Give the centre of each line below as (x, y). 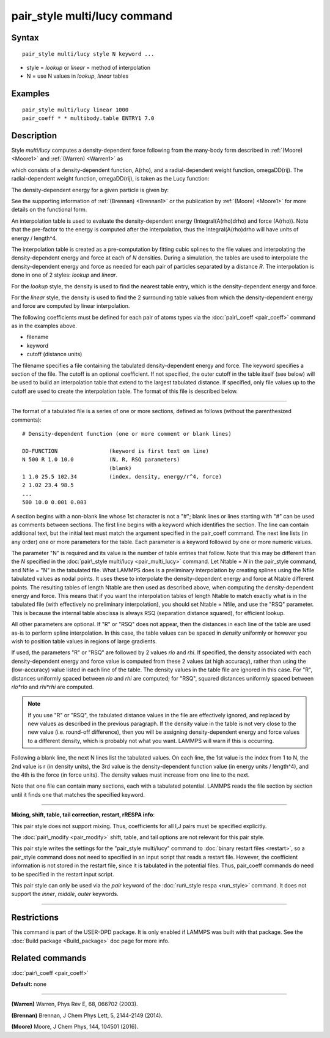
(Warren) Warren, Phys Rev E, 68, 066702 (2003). (75, 1004)
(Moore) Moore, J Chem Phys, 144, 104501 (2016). (75, 1027)
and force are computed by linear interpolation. (71, 306)
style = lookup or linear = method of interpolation (89, 67)
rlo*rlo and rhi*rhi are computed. (53, 687)
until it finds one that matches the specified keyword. (78, 794)
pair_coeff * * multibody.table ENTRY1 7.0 (88, 118)
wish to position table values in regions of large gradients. (84, 641)
